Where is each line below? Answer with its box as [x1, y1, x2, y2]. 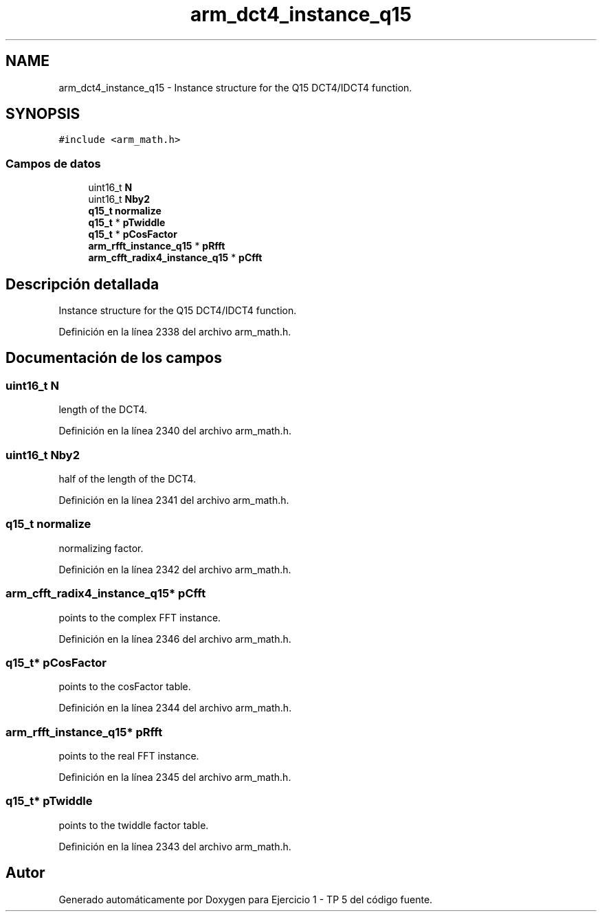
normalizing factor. [58, 542, 144, 554]
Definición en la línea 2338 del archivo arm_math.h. [58, 326, 291, 338]
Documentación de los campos [5, 349, 222, 367]
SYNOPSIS [5, 105, 80, 123]
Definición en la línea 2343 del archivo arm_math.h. [58, 840, 291, 852]
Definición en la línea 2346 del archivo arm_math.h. [58, 632, 291, 645]
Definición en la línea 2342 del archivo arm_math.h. [58, 563, 291, 575]
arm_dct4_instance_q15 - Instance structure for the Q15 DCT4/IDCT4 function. [58, 81, 412, 93]
